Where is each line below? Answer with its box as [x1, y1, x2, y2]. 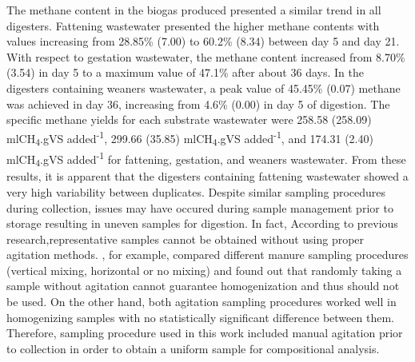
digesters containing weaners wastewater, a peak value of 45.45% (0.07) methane [6, 79, 401, 96]
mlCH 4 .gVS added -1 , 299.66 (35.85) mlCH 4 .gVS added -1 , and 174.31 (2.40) [6, 127, 373, 149]
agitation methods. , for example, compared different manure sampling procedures [6, 246, 409, 263]
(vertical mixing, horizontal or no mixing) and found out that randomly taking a [6, 261, 402, 278]
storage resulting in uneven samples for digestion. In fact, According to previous [6, 215, 398, 232]
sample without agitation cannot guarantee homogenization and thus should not [6, 277, 400, 294]
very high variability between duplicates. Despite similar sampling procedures [6, 183, 386, 200]
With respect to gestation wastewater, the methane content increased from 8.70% [6, 48, 405, 65]
